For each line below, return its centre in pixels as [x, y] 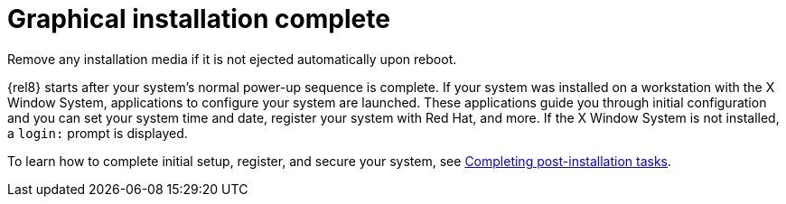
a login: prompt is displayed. [98, 133]
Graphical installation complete [199, 19]
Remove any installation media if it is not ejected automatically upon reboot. [232, 59]
